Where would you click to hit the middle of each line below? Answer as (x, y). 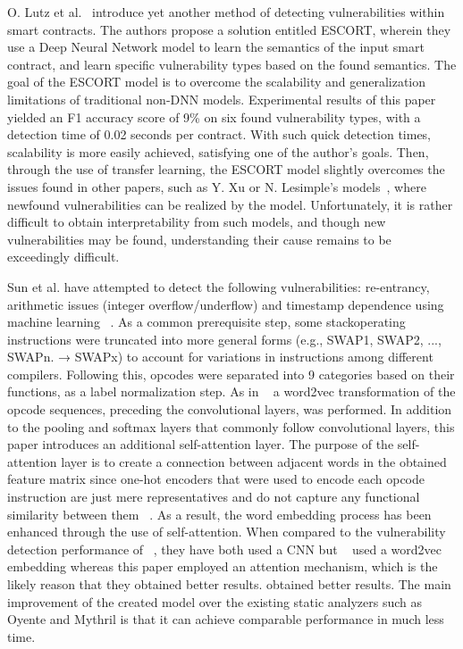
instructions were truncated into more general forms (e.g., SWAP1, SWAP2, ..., (224, 339)
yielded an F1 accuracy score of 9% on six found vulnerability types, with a (214, 116)
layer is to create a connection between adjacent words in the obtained (254, 461)
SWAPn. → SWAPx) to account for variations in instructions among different (220, 357)
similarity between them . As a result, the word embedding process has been (219, 514)
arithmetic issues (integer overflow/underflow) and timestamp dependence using (226, 304)
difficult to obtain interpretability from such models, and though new (197, 222)
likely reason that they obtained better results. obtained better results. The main (229, 584)
